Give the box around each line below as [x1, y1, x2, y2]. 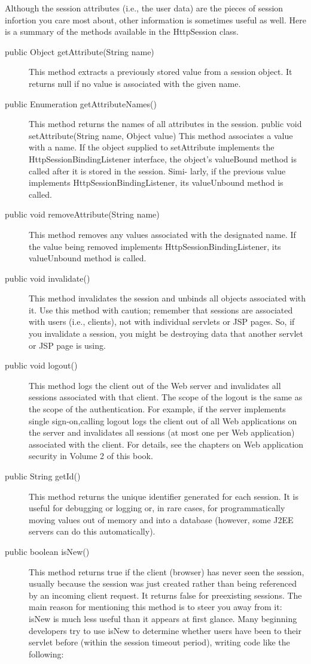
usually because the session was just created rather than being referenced [29, 577, 297, 590]
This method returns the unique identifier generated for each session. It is [29, 490, 298, 502]
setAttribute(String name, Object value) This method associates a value [29, 129, 293, 141]
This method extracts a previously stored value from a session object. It [29, 65, 292, 78]
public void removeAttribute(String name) [5, 208, 160, 221]
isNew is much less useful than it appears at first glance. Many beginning [29, 612, 297, 624]
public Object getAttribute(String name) [5, 45, 154, 58]
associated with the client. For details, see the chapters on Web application [29, 437, 304, 450]
